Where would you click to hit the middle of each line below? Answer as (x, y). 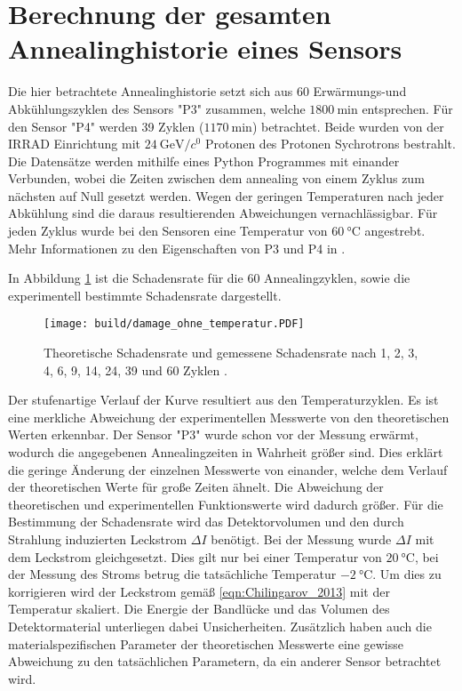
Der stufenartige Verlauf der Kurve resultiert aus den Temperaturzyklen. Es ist (223, 400)
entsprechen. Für (407, 108)
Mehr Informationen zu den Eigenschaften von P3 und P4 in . (177, 248)
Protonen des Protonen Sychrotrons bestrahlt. (330, 144)
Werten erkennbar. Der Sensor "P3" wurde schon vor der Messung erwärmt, (213, 434)
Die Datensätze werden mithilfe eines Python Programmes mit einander (204, 161)
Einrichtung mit (97, 144)
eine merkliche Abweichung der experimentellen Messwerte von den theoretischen (229, 417)
